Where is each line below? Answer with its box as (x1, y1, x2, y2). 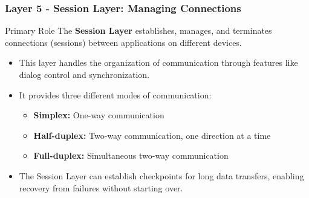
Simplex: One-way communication (33, 109, 164, 121)
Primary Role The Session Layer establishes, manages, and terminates (5, 24, 272, 37)
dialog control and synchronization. (19, 68, 150, 80)
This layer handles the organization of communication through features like (19, 56, 298, 69)
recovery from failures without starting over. (19, 181, 183, 194)
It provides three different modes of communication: (19, 88, 212, 101)
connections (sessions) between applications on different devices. (5, 36, 242, 48)
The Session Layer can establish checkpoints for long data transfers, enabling (19, 169, 304, 182)
